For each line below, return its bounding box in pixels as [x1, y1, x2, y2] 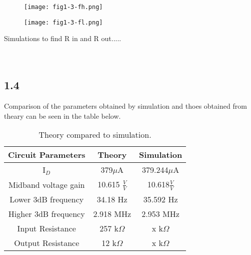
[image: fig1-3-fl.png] [24, 19, 103, 26]
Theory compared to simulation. [38, 129, 151, 141]
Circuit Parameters [8, 149, 85, 161]
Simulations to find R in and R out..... [4, 33, 121, 44]
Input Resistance [17, 222, 76, 234]
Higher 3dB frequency [8, 208, 85, 219]
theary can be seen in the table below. [4, 110, 121, 121]
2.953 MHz [141, 208, 179, 219]
